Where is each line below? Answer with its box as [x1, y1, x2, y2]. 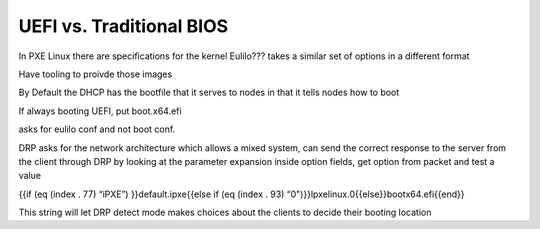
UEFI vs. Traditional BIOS [18, 15, 229, 37]
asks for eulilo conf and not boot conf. [18, 123, 176, 135]
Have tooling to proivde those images [18, 68, 173, 80]
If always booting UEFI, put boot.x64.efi [18, 105, 182, 117]
